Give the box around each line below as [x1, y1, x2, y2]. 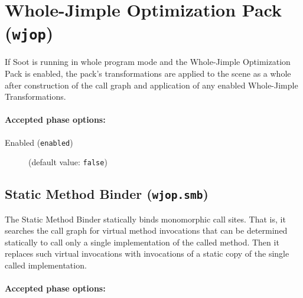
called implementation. [5, 259, 87, 271]
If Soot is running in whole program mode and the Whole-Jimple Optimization [5, 55, 291, 68]
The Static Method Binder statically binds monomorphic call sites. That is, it [5, 212, 286, 225]
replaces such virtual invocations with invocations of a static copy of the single [5, 247, 289, 260]
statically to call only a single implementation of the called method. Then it [5, 235, 279, 248]
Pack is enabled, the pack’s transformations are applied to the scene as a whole [5, 67, 291, 80]
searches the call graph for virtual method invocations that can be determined [5, 224, 288, 237]
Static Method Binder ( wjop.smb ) [5, 185, 208, 203]
